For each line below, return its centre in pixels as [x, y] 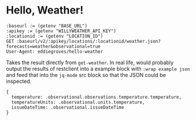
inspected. [19, 81]
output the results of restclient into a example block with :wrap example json [98, 69]
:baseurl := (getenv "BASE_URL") [47, 26]
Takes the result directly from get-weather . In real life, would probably [90, 62]
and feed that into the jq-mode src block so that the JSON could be [86, 75]
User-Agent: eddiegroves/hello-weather [55, 51]
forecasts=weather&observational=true [53, 46]
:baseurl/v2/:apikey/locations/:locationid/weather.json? [89, 41]
